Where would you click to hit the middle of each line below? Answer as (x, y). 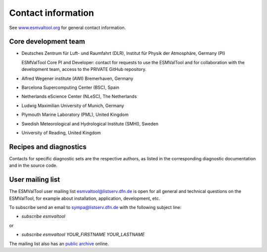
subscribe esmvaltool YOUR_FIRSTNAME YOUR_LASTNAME (83, 235)
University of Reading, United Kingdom (61, 133)
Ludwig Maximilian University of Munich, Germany (73, 106)
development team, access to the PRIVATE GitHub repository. (84, 70)
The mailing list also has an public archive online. (59, 244)
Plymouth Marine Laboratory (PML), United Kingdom (75, 115)
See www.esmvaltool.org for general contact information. (67, 28)
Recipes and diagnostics (48, 147)
